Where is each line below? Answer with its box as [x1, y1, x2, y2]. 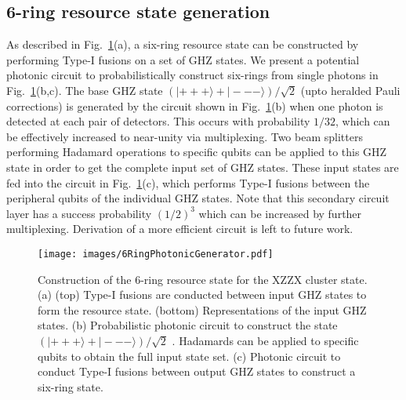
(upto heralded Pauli [300, 82, 401, 98]
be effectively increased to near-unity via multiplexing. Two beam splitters [6, 128, 363, 144]
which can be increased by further [198, 205, 362, 221]
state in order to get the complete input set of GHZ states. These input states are [6, 158, 399, 175]
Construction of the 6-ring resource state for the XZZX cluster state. [38, 271, 368, 287]
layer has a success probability [6, 205, 152, 221]
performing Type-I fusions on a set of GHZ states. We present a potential [6, 51, 360, 67]
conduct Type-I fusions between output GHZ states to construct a [38, 363, 356, 380]
